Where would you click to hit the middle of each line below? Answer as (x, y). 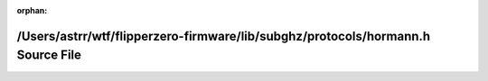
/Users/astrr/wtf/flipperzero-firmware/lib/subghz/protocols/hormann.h (224, 36)
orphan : (32, 10)
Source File (49, 55)
